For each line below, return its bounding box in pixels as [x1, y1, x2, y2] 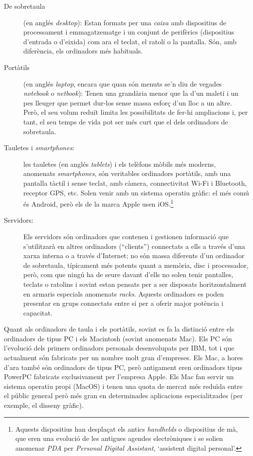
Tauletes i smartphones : [4, 142, 74, 153]
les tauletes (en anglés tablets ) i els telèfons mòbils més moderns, [23, 158, 216, 169]
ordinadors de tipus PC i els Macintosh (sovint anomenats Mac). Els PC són [4, 333, 232, 343]
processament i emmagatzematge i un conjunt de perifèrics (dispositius [23, 27, 235, 37]
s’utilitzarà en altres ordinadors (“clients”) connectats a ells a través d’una [23, 241, 245, 251]
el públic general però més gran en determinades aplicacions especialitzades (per [4, 390, 243, 401]
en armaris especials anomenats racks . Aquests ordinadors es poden [23, 288, 224, 298]
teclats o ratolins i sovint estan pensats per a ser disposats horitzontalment [23, 279, 247, 289]
